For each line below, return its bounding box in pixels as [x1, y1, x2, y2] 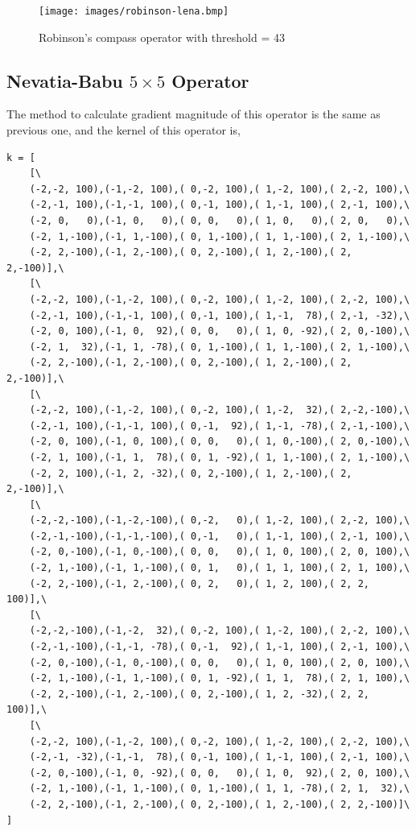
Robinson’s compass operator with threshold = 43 [39, 28, 285, 45]
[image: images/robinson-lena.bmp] [39, 6, 229, 17]
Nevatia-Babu [6, 68, 123, 93]
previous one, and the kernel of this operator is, [6, 122, 241, 138]
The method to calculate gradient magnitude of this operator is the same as [6, 105, 381, 122]
